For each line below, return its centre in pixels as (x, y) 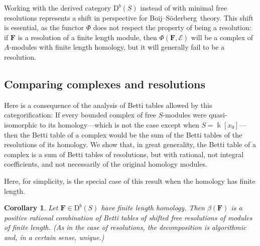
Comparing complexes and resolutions (105, 84)
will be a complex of (222, 37)
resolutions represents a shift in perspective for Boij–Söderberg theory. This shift (129, 17)
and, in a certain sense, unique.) (54, 237)
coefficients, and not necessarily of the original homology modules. (106, 164)
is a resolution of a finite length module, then (87, 37)
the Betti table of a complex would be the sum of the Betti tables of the (131, 134)
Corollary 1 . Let (31, 208)
